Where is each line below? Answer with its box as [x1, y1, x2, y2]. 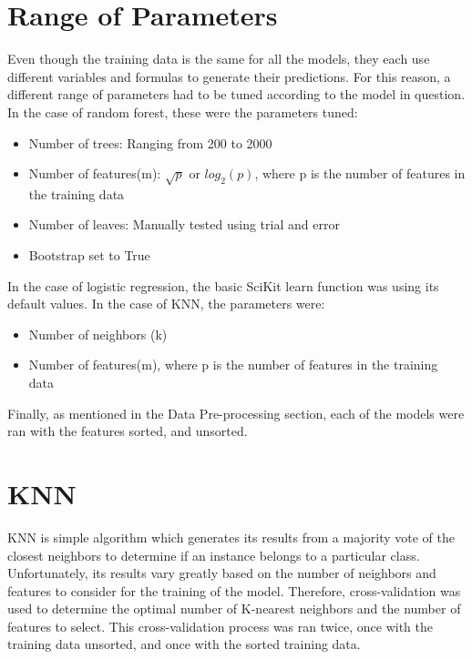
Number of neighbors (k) [28, 324, 168, 343]
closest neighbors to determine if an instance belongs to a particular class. [7, 545, 420, 564]
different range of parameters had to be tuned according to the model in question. [7, 85, 466, 104]
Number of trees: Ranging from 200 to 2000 [28, 133, 272, 152]
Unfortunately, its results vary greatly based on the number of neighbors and [7, 563, 436, 583]
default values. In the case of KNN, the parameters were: [7, 294, 325, 313]
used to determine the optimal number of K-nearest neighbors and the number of [7, 599, 461, 618]
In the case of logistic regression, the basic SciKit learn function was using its [7, 276, 439, 295]
